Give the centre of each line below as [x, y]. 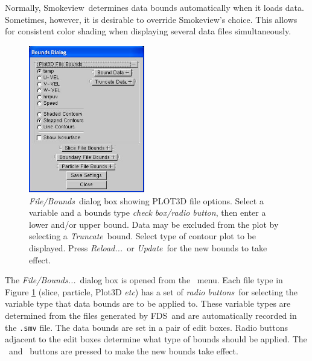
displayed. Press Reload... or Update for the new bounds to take [148, 248]
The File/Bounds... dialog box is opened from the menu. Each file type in [144, 280]
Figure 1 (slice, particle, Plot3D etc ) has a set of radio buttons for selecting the [151, 291]
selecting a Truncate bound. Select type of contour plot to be [142, 236]
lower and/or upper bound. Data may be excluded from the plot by [154, 224]
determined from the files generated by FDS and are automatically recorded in [151, 315]
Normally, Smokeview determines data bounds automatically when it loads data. [154, 7]
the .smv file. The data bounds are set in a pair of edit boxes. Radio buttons [147, 327]
